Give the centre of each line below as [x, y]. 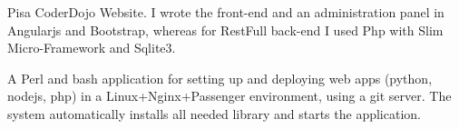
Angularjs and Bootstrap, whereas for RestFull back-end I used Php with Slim [225, 30]
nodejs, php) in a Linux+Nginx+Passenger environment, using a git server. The [229, 96]
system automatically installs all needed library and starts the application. [214, 113]
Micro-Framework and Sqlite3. [92, 48]
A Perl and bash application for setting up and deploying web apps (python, [220, 78]
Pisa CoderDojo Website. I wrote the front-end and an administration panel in [226, 12]
